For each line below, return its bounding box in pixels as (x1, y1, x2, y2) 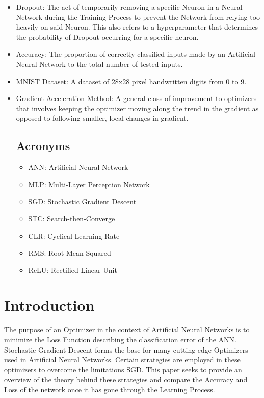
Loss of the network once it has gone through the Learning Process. (4, 384, 215, 394)
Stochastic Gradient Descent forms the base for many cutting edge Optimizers (4, 344, 248, 355)
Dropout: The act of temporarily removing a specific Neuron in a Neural (16, 2, 243, 12)
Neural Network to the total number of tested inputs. (16, 58, 183, 69)
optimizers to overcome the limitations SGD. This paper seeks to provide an (4, 364, 242, 375)
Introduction (4, 294, 95, 315)
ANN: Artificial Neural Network (28, 162, 128, 172)
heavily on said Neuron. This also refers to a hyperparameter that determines (16, 21, 258, 32)
